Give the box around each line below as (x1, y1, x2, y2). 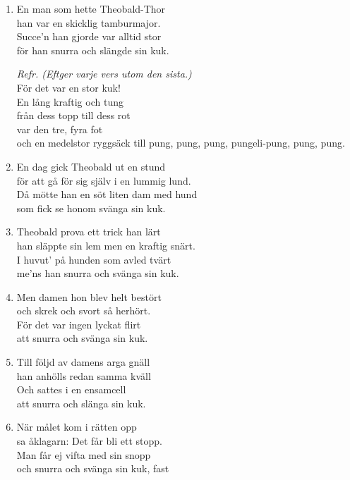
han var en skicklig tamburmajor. (16, 15, 161, 30)
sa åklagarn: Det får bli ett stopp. (16, 433, 162, 448)
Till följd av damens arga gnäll (16, 355, 150, 369)
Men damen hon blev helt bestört (16, 289, 162, 304)
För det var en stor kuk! (16, 80, 121, 94)
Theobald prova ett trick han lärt (16, 224, 161, 239)
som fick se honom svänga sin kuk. (16, 200, 166, 215)
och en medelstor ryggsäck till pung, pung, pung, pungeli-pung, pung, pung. (16, 135, 345, 150)
